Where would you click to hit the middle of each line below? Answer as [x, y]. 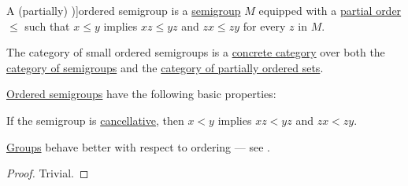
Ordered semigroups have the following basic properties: [141, 94]
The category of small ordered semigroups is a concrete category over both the [196, 52]
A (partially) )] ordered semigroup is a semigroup [124, 10]
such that [47, 26]
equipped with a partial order [330, 10]
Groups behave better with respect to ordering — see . [138, 146]
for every [264, 26]
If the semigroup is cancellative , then [95, 120]
